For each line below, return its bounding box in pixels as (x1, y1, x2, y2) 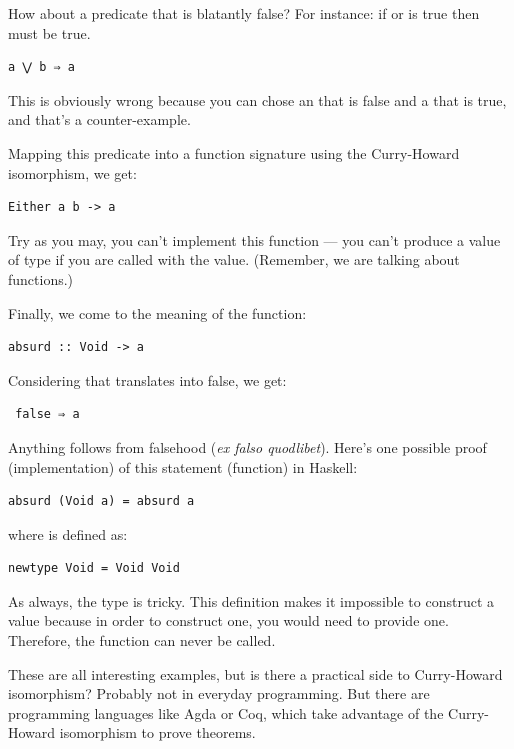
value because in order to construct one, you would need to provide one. (8, 610, 449, 631)
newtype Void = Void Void (8, 561, 180, 576)
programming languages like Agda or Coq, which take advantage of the (8, 702, 444, 723)
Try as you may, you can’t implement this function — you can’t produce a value (8, 229, 501, 250)
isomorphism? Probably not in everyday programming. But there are (8, 683, 430, 704)
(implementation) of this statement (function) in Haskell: (8, 456, 358, 477)
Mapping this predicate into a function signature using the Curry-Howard (8, 142, 460, 163)
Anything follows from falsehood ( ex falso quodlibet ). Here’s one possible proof (8, 436, 487, 457)
